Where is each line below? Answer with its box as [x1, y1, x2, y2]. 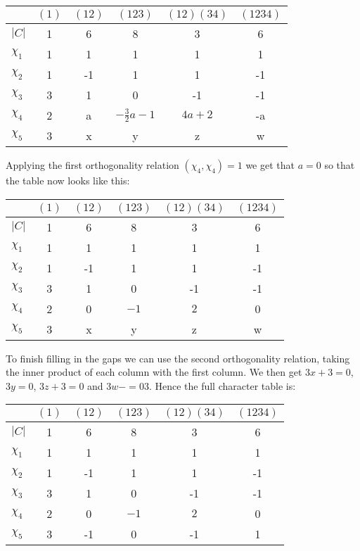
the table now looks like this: [6, 173, 130, 187]
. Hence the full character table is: [148, 378, 296, 393]
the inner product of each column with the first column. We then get [6, 365, 302, 379]
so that [324, 158, 355, 172]
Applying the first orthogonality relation [6, 158, 179, 172]
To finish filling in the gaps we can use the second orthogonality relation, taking [6, 350, 350, 365]
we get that [245, 158, 295, 172]
